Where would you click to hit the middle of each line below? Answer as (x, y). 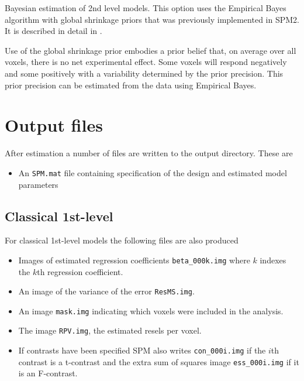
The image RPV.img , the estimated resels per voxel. (110, 330)
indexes (273, 260)
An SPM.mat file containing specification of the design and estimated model (153, 172)
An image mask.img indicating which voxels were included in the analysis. (151, 310)
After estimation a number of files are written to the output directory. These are (149, 153)
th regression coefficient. (80, 271)
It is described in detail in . (53, 31)
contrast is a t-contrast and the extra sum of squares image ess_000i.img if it (159, 361)
